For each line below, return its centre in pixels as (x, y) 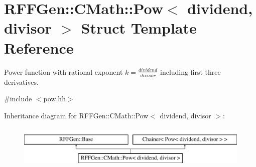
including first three (190, 71)
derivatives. (21, 81)
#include (18, 99)
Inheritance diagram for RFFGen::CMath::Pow (76, 115)
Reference (39, 47)
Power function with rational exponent (63, 71)
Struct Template (139, 28)
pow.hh (54, 99)
